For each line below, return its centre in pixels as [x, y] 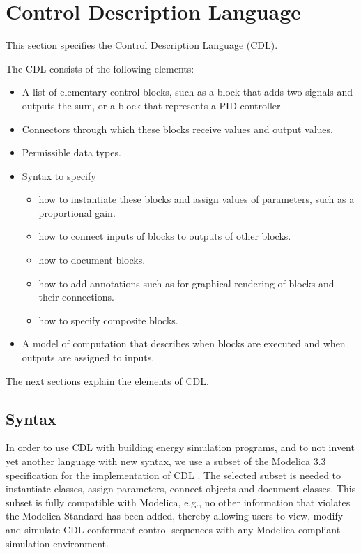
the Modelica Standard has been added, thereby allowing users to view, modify [175, 516]
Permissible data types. [71, 152]
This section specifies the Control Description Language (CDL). [142, 45]
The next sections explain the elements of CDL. [107, 380]
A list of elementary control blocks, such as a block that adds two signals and [187, 92]
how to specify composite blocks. [108, 320]
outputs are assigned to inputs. [88, 357]
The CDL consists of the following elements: [100, 68]
